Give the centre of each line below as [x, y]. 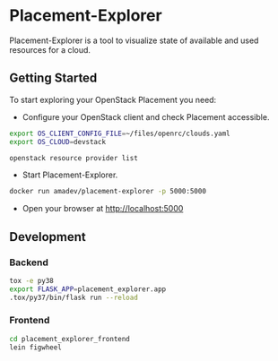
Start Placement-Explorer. [70, 175]
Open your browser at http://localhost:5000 [103, 209]
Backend [29, 262]
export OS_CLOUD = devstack [57, 142]
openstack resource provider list [74, 158]
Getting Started [53, 78]
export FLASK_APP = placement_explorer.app [88, 289]
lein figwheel [36, 347]
